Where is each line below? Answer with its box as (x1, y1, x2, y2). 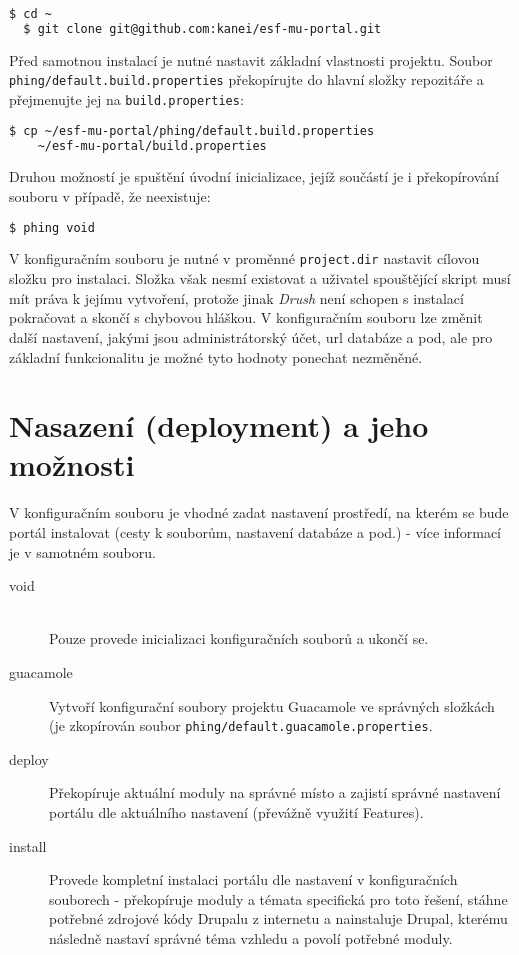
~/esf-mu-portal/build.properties (37, 138, 267, 153)
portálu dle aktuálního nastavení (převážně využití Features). (49, 802, 424, 822)
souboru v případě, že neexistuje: (9, 186, 211, 206)
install (9, 835, 47, 856)
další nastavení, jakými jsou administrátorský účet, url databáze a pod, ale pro (9, 326, 493, 347)
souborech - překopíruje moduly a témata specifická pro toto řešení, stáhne (49, 888, 508, 909)
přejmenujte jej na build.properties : (9, 89, 244, 109)
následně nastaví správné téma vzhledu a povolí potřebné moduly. (49, 927, 453, 948)
